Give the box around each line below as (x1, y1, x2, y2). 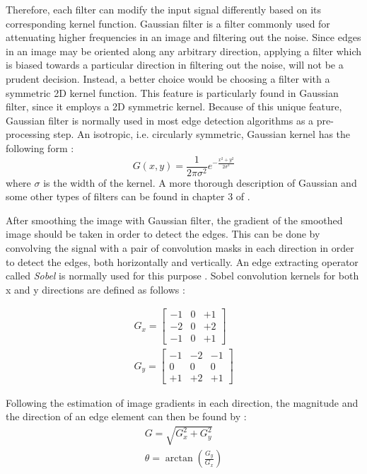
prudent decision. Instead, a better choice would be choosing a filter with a (6, 71, 330, 86)
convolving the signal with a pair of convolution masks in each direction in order (6, 240, 354, 255)
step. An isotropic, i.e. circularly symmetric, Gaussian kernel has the (53, 127, 351, 141)
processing (6, 127, 50, 141)
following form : (6, 140, 74, 155)
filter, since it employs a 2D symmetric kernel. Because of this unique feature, (6, 99, 342, 114)
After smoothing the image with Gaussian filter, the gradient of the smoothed (6, 212, 343, 227)
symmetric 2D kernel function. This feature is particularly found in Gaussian (6, 85, 339, 100)
